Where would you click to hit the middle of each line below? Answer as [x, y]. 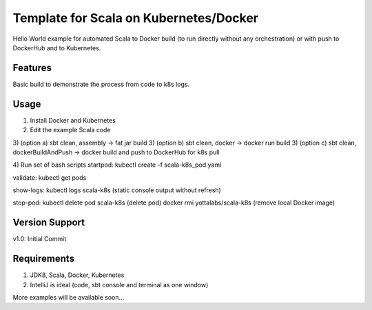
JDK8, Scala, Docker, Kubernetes [77, 275]
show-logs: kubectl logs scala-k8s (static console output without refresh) [117, 190]
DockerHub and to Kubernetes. [57, 48]
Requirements [44, 259]
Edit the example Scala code [70, 130]
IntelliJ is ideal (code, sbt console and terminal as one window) [119, 285]
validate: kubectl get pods [50, 177]
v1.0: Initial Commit [40, 239]
